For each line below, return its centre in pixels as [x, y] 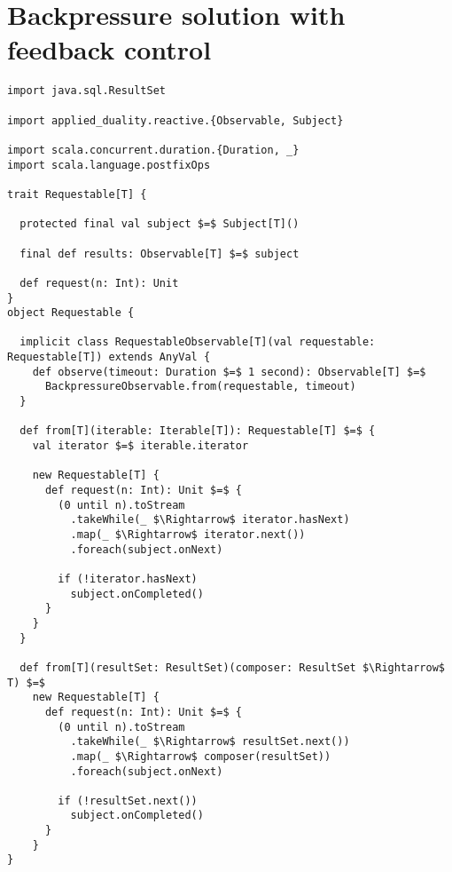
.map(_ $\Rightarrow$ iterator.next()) [188, 535]
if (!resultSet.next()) [128, 801]
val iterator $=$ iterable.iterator [140, 446]
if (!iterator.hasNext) [128, 579]
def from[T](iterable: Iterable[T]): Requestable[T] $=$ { [198, 431]
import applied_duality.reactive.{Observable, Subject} [175, 120]
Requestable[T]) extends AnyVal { [109, 357]
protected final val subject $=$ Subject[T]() [160, 224]
